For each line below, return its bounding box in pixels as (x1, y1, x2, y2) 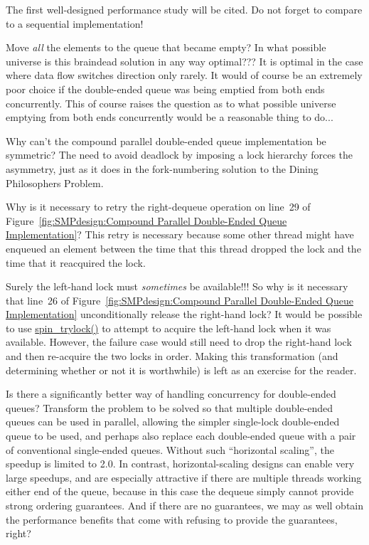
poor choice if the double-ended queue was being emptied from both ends (6, 81, 325, 96)
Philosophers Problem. (6, 175, 104, 190)
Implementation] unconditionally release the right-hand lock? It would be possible (6, 307, 363, 322)
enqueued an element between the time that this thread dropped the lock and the (6, 240, 361, 255)
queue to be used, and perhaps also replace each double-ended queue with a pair (6, 428, 356, 443)
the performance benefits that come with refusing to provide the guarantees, (6, 512, 338, 527)
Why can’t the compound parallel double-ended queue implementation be (6, 133, 326, 148)
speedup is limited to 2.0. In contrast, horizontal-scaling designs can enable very (6, 456, 355, 471)
